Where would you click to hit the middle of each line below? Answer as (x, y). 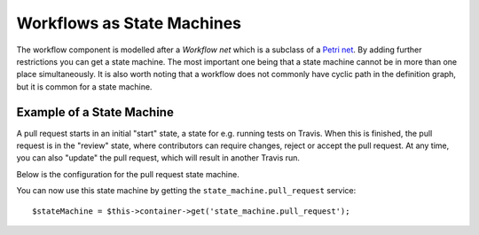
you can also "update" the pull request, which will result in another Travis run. (158, 158)
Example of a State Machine (95, 112)
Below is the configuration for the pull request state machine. (128, 174)
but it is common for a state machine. (84, 86)
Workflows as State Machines (129, 23)
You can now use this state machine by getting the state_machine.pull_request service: (186, 191)
